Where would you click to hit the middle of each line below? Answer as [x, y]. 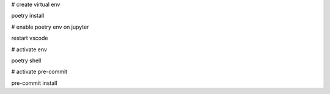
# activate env [29, 49]
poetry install [28, 16]
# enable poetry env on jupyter [50, 27]
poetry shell [26, 60]
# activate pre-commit [39, 72]
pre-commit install [34, 83]
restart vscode [30, 38]
